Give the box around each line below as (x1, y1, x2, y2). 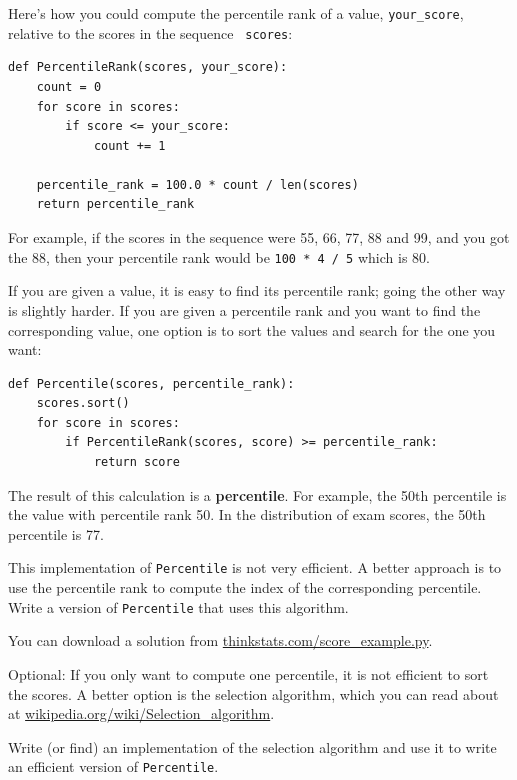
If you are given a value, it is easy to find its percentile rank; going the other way (8, 280, 506, 301)
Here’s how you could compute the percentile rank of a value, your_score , (8, 3, 464, 23)
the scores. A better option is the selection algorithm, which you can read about (8, 683, 499, 704)
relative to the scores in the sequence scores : (8, 22, 293, 43)
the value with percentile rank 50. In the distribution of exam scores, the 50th (8, 504, 486, 525)
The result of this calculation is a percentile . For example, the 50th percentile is (8, 484, 507, 505)
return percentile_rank (36, 197, 195, 212)
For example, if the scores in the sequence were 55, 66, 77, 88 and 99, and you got (8, 227, 510, 248)
